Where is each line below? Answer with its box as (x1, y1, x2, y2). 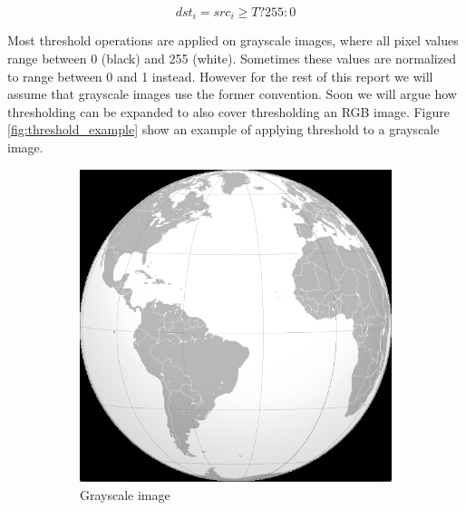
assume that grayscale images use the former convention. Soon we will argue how (7, 84, 457, 103)
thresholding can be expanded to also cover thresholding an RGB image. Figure (7, 102, 450, 121)
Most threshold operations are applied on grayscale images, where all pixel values (7, 31, 459, 50)
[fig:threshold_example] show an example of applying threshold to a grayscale (7, 120, 440, 139)
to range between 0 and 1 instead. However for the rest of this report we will (7, 66, 433, 85)
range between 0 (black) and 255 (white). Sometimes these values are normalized (7, 49, 456, 68)
